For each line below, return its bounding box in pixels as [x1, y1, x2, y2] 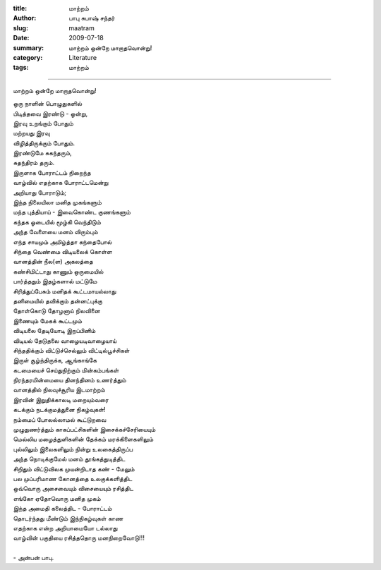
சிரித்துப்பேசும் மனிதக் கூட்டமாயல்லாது [13, 286, 116, 296]
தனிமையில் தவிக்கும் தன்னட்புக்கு [13, 296, 102, 305]
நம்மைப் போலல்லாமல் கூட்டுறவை [13, 415, 107, 423]
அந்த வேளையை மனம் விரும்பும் [13, 228, 98, 236]
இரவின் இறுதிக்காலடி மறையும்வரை [13, 395, 109, 404]
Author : [13, 14, 37, 23]
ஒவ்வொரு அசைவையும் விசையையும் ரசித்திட [13, 484, 134, 493]
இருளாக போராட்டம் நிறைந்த [13, 168, 91, 176]
